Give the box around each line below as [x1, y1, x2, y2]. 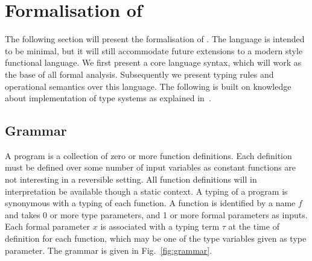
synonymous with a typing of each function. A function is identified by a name [5, 197, 296, 209]
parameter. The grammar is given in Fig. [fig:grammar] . [5, 244, 212, 256]
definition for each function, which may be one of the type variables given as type [5, 232, 307, 245]
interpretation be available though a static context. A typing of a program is [5, 184, 288, 197]
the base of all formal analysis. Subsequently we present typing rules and [5, 68, 274, 80]
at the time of [228, 220, 279, 233]
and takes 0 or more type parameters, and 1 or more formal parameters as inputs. [5, 208, 308, 221]
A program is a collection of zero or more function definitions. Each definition [5, 149, 292, 162]
